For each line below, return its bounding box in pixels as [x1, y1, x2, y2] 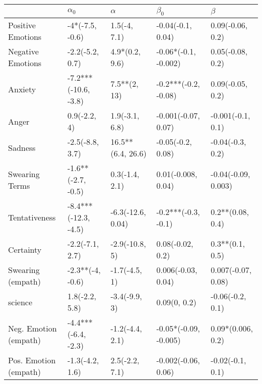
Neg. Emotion [8, 322, 57, 334]
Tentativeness [8, 211, 56, 224]
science [8, 296, 33, 308]
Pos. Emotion [8, 354, 56, 366]
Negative [8, 45, 39, 58]
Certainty [8, 243, 42, 255]
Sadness [8, 141, 36, 153]
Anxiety [8, 83, 36, 95]
